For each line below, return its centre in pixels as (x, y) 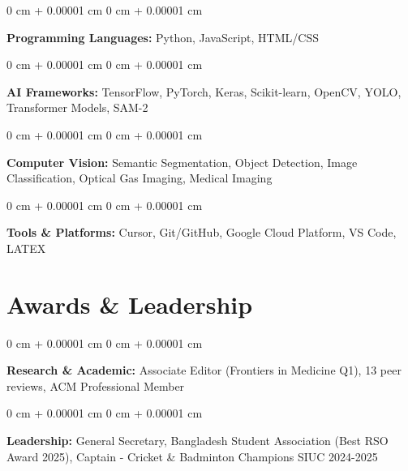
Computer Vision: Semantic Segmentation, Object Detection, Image (182, 162)
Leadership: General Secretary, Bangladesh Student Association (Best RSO (198, 441)
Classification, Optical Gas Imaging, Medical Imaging (140, 178)
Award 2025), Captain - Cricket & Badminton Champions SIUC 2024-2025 (192, 456)
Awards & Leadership (130, 304)
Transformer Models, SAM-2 (77, 107)
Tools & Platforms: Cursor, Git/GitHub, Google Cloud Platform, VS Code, (202, 232)
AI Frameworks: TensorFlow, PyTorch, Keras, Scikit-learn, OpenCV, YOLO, (204, 91)
